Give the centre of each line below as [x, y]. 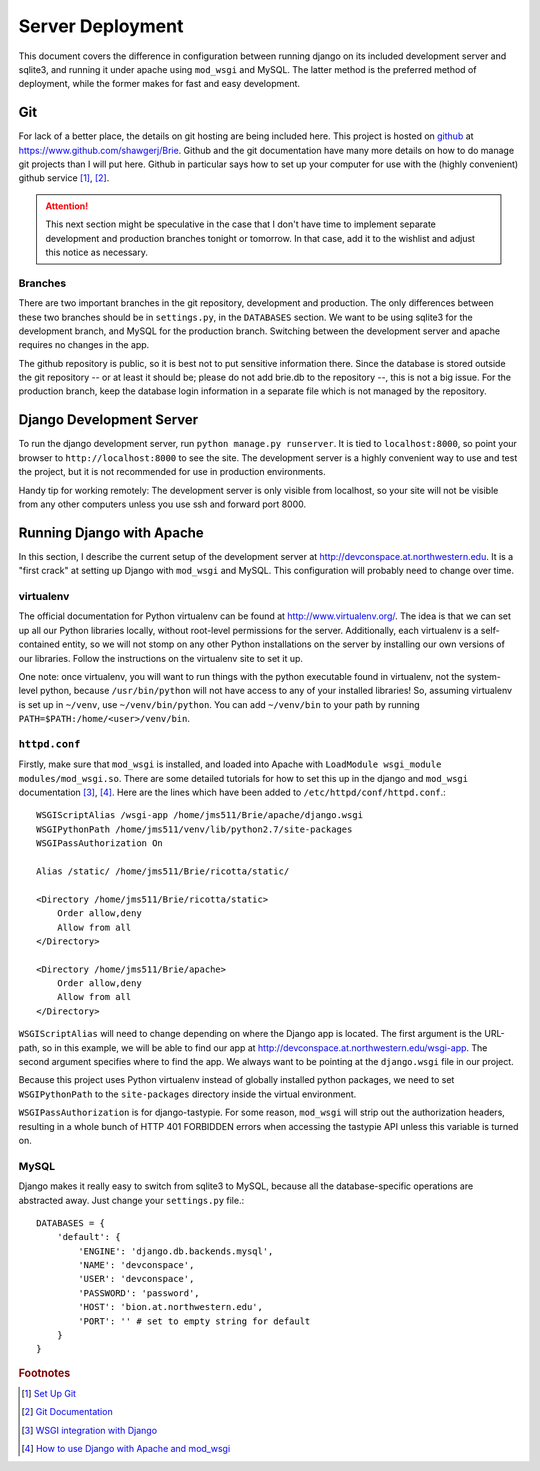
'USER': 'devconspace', [136, 1279]
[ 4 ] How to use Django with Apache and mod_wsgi [126, 1449]
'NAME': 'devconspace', [136, 1265]
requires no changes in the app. [84, 345]
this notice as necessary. [97, 252]
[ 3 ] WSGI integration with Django [89, 1430]
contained [39, 644]
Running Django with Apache [111, 532]
